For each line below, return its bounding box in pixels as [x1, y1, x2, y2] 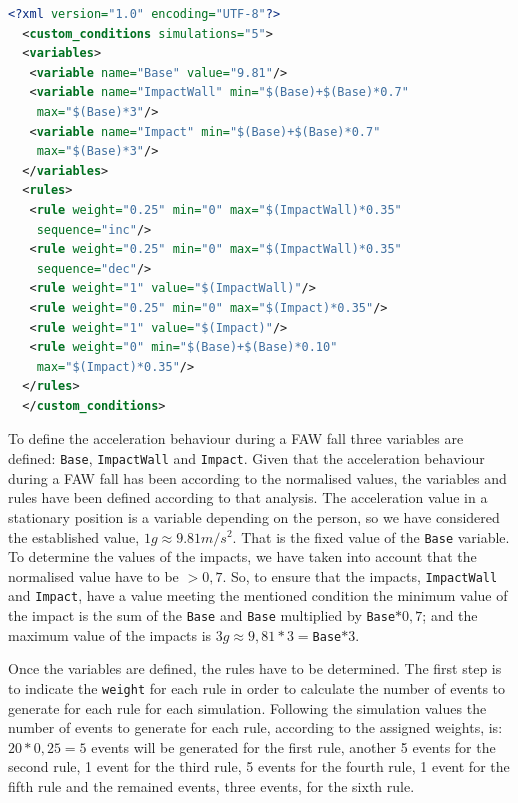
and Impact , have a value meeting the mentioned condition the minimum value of [8, 585, 508, 606]
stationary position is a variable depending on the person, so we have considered [8, 506, 500, 527]
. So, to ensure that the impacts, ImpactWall [222, 565, 498, 586]
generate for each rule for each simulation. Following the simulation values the [8, 697, 487, 718]
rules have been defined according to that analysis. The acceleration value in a [8, 487, 488, 508]
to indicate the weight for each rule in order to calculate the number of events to [8, 677, 506, 698]
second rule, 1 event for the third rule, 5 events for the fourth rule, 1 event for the [8, 756, 510, 777]
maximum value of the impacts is [8, 624, 212, 645]
